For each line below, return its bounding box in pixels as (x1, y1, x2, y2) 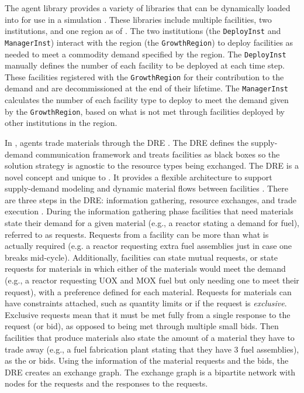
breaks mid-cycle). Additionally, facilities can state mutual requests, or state (5, 251, 278, 263)
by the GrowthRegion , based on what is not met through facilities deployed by (5, 105, 285, 117)
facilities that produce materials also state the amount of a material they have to (5, 332, 295, 343)
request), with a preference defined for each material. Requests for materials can (5, 285, 292, 298)
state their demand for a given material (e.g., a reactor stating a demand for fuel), (5, 217, 299, 229)
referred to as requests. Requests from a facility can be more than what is (5, 228, 269, 240)
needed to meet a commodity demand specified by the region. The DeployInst (5, 47, 286, 60)
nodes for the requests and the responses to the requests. (5, 377, 208, 389)
